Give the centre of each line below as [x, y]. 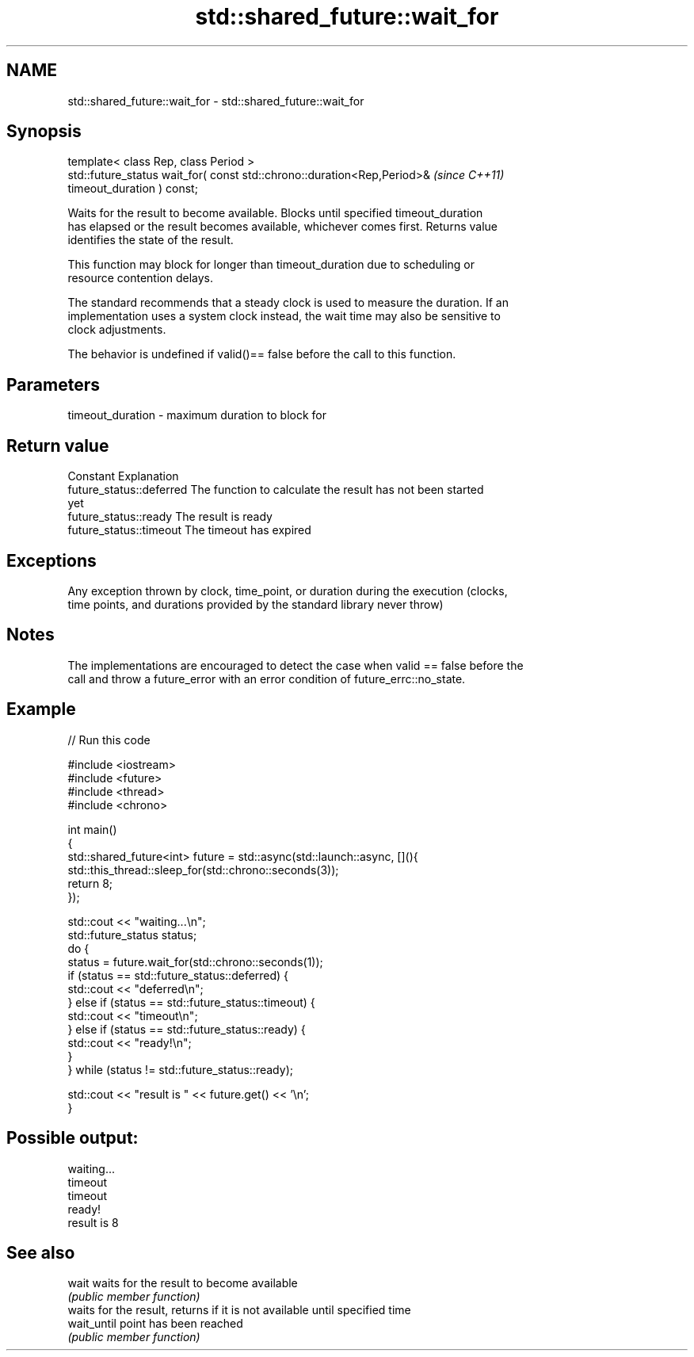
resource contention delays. [140, 278]
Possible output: [72, 1138]
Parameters [53, 384]
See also [41, 1252]
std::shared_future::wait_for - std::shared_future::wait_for [216, 101]
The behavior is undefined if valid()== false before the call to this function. [262, 354]
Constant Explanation [123, 476]
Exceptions [51, 560]
